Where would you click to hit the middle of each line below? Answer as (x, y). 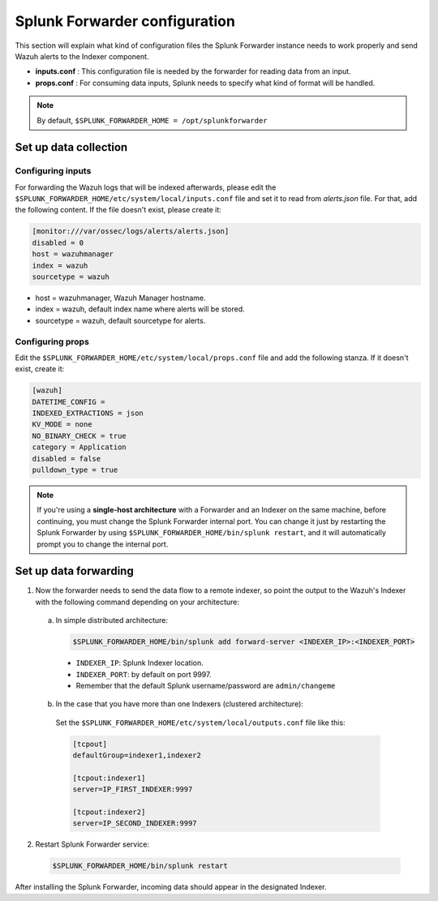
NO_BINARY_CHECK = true (79, 435)
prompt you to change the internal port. (103, 544)
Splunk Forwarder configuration (125, 21)
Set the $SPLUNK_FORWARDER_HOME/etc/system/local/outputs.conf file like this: (200, 723)
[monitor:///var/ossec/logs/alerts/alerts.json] (131, 232)
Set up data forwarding (74, 571)
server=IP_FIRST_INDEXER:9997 (133, 789)
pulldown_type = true (75, 470)
